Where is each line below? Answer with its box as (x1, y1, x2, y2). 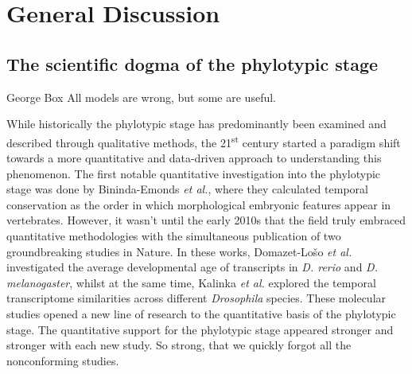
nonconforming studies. (6, 352, 119, 368)
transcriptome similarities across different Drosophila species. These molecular (6, 290, 387, 306)
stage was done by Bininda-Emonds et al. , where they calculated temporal (6, 181, 368, 197)
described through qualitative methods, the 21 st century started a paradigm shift (6, 131, 401, 150)
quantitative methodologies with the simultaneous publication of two (6, 227, 341, 243)
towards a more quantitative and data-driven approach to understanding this (6, 150, 382, 166)
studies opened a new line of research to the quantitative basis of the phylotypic (6, 305, 396, 321)
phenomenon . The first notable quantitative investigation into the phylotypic (6, 165, 381, 181)
